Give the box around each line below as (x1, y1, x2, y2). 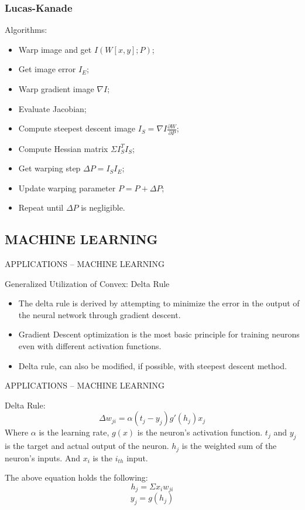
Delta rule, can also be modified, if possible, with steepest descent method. (18, 359, 287, 371)
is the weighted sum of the (181, 440, 277, 452)
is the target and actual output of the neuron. (5, 440, 169, 452)
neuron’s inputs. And (5, 451, 80, 464)
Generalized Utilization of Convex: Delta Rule (5, 277, 170, 289)
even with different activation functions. (18, 340, 162, 352)
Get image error (18, 63, 76, 75)
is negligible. (81, 201, 125, 214)
